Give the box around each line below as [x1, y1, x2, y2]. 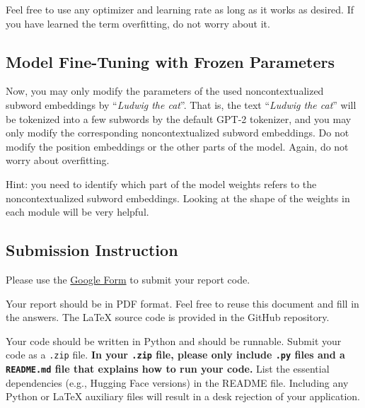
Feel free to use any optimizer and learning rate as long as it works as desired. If [6, 2, 354, 16]
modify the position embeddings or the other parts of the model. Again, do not [6, 139, 349, 153]
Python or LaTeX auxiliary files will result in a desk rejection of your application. [6, 389, 360, 404]
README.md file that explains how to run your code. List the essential [6, 361, 330, 375]
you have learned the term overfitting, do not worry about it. [6, 16, 270, 30]
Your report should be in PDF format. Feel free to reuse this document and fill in [6, 296, 359, 310]
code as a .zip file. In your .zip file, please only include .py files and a [6, 347, 345, 362]
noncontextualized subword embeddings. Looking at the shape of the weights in [6, 190, 350, 205]
